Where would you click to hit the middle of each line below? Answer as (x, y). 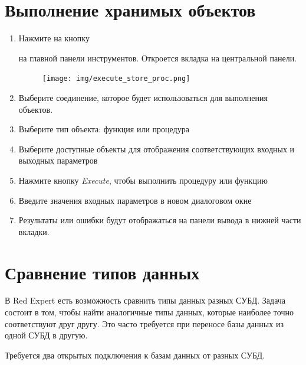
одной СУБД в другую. (46, 335)
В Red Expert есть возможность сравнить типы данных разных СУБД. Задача (145, 300)
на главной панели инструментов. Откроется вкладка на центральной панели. (158, 58)
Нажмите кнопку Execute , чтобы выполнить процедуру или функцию (143, 180)
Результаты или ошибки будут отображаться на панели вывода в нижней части (160, 220)
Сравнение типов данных (102, 272)
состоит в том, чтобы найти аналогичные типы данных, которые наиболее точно (149, 312)
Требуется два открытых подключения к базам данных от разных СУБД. (135, 355)
